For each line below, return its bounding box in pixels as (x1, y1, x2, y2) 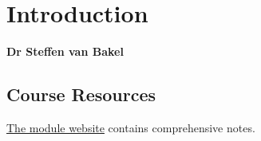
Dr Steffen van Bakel (6, 43, 124, 60)
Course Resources (6, 82, 156, 107)
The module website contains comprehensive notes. (6, 119, 255, 135)
